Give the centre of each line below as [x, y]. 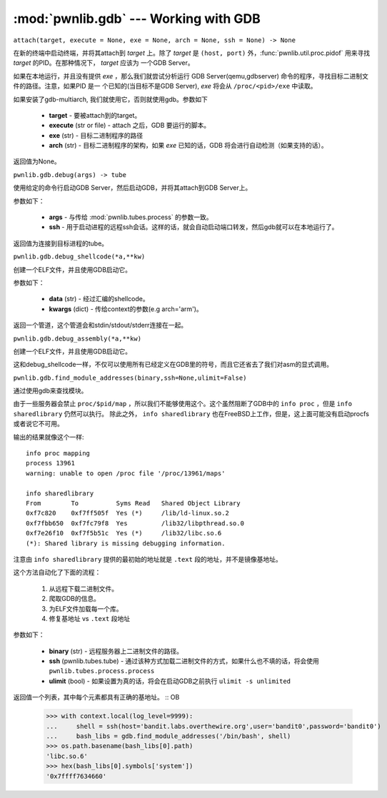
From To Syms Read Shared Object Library [133, 503]
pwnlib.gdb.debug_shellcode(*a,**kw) [79, 257]
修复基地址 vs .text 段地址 [90, 618]
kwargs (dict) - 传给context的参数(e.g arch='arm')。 [126, 309]
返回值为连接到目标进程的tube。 [61, 243]
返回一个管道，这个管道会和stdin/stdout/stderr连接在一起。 [100, 325]
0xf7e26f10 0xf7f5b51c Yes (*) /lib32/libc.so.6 [124, 533]
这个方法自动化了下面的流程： [57, 572]
